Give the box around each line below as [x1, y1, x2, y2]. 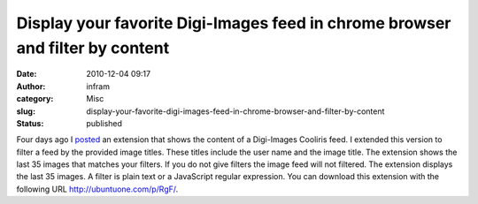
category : [16, 94, 54, 104]
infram [86, 80, 111, 92]
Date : [16, 69, 37, 79]
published [86, 117, 123, 128]
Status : [16, 117, 44, 128]
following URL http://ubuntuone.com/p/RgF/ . [16, 184, 179, 194]
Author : [16, 80, 46, 92]
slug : [16, 106, 35, 117]
